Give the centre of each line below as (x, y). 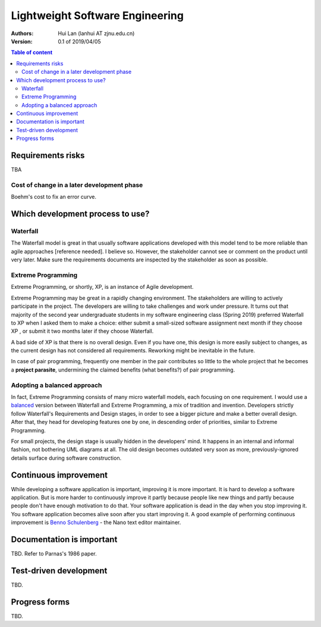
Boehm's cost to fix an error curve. (53, 197)
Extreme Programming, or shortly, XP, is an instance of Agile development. (102, 287)
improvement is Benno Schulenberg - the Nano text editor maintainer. (96, 522)
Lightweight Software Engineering (97, 15)
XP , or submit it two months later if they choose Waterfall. (82, 331)
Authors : (22, 33)
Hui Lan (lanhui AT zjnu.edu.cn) (96, 33)
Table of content (32, 52)
